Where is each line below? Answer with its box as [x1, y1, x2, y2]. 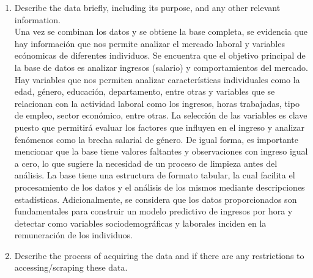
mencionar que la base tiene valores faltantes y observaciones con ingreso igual [14, 145, 308, 158]
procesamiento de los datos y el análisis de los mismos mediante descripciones [14, 180, 305, 193]
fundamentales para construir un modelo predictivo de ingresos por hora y [14, 205, 293, 218]
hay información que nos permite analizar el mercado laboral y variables [14, 37, 285, 49]
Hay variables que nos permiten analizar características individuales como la [14, 73, 300, 86]
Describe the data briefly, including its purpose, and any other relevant [14, 1, 281, 13]
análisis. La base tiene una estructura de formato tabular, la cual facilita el [14, 169, 295, 181]
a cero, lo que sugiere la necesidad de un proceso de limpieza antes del [14, 156, 278, 169]
